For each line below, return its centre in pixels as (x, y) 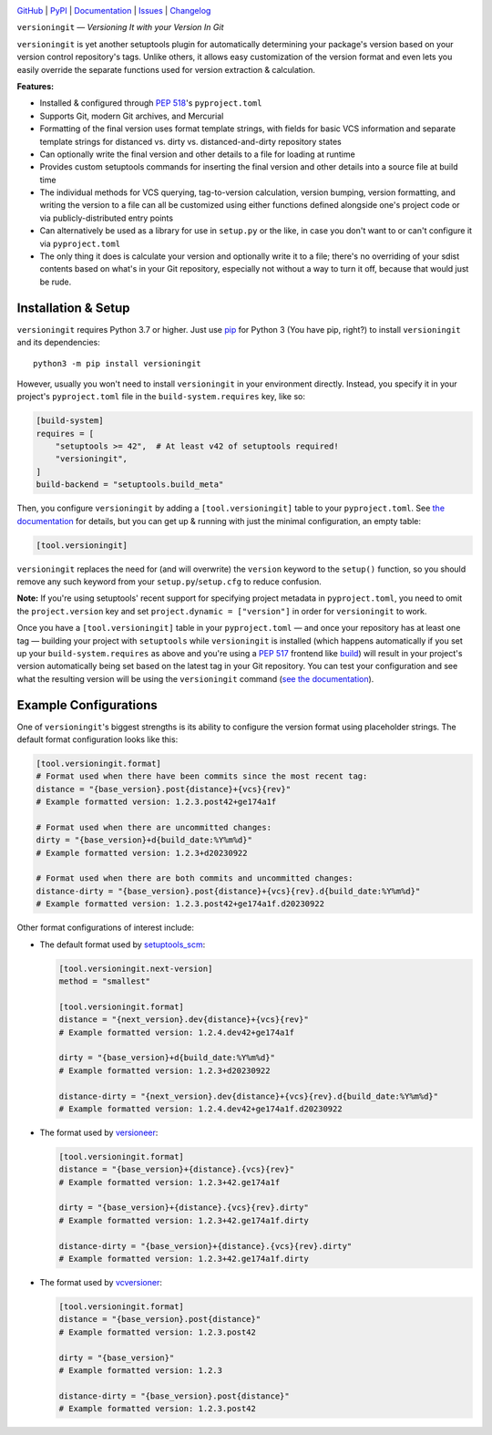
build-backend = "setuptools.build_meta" (130, 485)
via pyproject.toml (80, 243)
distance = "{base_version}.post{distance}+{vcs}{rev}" (164, 789)
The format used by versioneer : (99, 1132)
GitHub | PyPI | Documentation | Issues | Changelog (114, 10)
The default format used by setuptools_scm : (123, 945)
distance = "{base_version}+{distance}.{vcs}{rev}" (177, 1170)
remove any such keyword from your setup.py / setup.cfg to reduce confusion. (169, 581)
